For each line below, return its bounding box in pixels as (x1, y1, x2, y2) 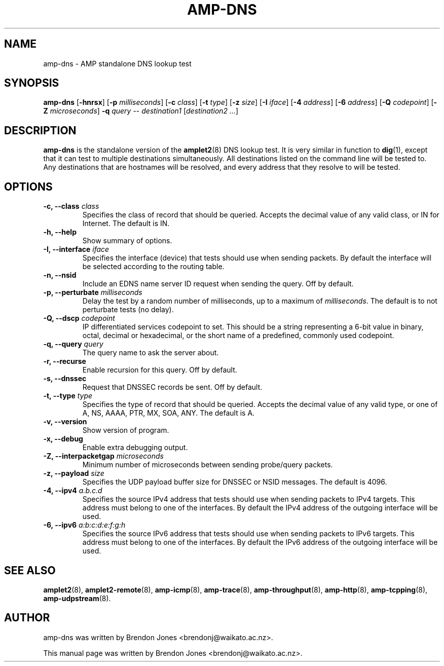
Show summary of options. (82, 236, 172, 245)
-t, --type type (43, 391, 93, 400)
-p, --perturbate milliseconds (43, 288, 142, 297)
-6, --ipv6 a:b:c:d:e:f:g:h (43, 521, 126, 530)
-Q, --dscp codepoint (43, 314, 115, 323)
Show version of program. (82, 426, 169, 435)
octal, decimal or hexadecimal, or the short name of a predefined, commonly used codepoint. (82, 331, 394, 340)
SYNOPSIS (4, 77, 59, 90)
